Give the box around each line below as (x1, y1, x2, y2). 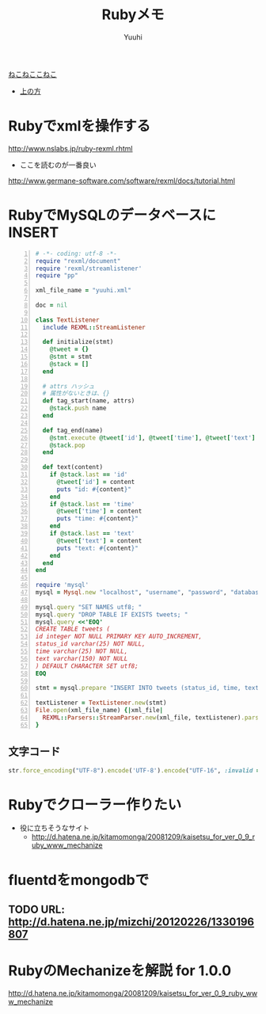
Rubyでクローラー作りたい (8, 795, 182, 814)
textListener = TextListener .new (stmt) (35, 699, 167, 707)
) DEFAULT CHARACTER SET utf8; (35, 661, 139, 670)
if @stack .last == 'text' (49, 530, 135, 538)
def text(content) (42, 463, 104, 471)
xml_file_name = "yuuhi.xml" (35, 287, 132, 295)
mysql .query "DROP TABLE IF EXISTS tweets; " (35, 610, 188, 619)
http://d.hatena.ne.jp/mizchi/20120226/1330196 (8, 915, 255, 928)
